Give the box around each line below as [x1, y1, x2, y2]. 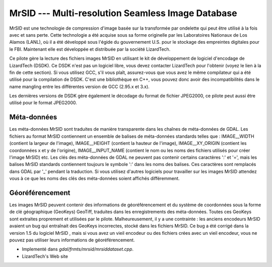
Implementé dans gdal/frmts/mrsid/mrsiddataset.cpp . [22, 246, 133, 252]
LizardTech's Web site [22, 253, 68, 259]
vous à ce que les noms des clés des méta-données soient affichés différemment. [9, 175, 180, 182]
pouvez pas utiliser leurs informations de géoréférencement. [9, 237, 135, 243]
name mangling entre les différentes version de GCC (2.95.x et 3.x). [9, 83, 150, 90]
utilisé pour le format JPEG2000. [9, 100, 78, 106]
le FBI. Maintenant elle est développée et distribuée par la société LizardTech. [9, 46, 171, 52]
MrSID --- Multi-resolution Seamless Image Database [9, 8, 237, 19]
